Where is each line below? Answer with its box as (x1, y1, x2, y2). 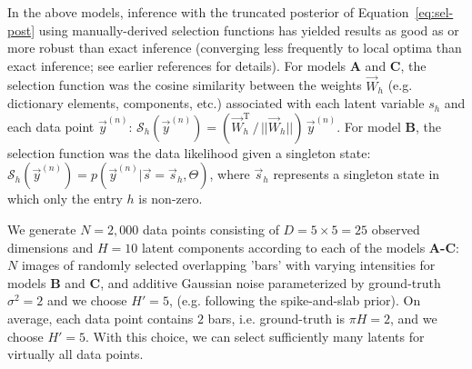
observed (371, 219, 420, 238)
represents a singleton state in (273, 165, 440, 184)
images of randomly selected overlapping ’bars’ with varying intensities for (21, 255, 436, 274)
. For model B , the (336, 116, 442, 135)
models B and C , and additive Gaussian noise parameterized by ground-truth (7, 273, 441, 292)
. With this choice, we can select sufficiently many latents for (85, 326, 425, 345)
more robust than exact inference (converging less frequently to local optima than (7, 38, 462, 57)
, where (209, 165, 250, 184)
